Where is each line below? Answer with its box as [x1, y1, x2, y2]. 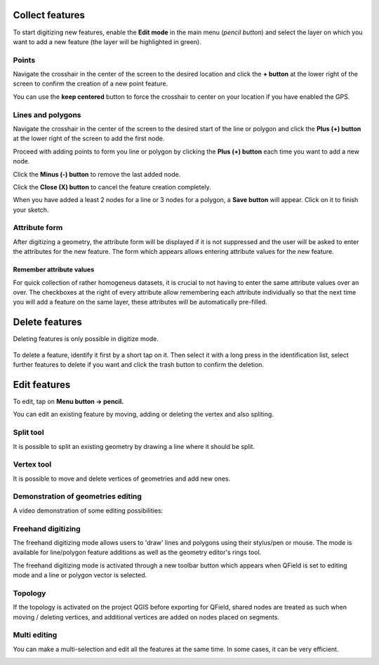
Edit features [13, 379, 71, 391]
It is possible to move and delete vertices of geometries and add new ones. [13, 474, 231, 483]
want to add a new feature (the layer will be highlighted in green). [13, 37, 201, 46]
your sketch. [13, 206, 49, 214]
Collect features [13, 9, 86, 21]
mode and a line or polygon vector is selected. [13, 571, 147, 579]
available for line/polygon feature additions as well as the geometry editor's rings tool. [13, 548, 262, 557]
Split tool [13, 428, 45, 438]
